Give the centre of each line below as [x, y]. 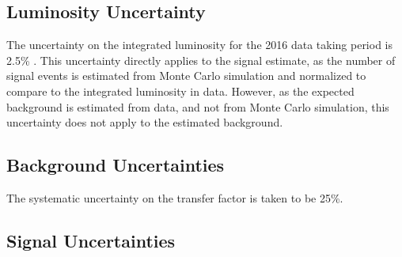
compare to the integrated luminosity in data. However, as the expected [180, 91]
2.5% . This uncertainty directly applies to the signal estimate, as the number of [201, 60]
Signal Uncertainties [91, 240]
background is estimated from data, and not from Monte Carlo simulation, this [198, 106]
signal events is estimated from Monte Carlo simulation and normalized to [186, 76]
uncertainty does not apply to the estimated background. [145, 122]
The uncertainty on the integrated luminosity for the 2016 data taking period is [200, 45]
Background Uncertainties [116, 165]
